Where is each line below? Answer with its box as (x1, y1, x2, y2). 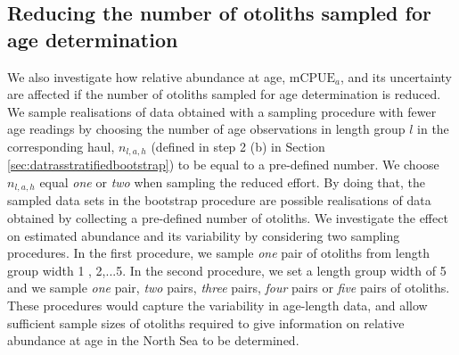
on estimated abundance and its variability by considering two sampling (7, 226, 400, 244)
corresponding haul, (7, 136, 115, 155)
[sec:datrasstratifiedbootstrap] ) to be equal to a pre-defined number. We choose (7, 155, 439, 174)
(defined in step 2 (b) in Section (151, 136, 325, 155)
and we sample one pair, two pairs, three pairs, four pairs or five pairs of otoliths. (7, 278, 450, 297)
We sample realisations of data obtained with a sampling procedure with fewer (7, 102, 437, 120)
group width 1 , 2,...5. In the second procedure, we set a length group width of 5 (7, 260, 447, 279)
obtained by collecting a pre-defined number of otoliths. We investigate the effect (7, 209, 448, 227)
